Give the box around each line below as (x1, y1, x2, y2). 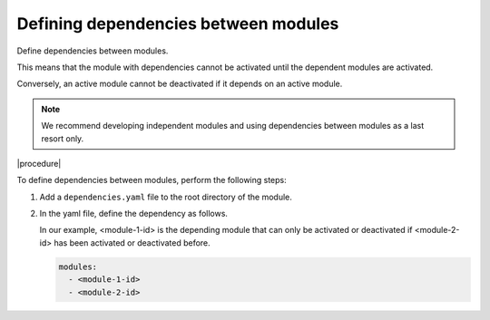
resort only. (41, 132, 84, 144)
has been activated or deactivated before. (54, 237, 211, 248)
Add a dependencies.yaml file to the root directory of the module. (39, 191, 292, 202)
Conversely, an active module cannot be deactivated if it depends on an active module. (16, 78, 343, 90)
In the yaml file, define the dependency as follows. (39, 208, 229, 219)
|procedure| (16, 158, 62, 169)
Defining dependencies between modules (16, 14, 339, 34)
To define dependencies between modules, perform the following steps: (16, 175, 288, 186)
